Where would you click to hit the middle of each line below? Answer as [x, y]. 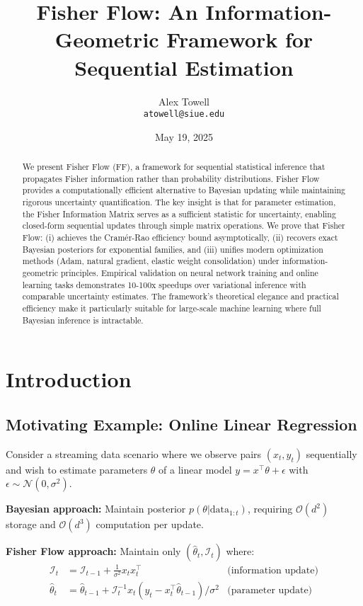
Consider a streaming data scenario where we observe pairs [134, 453]
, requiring [270, 509]
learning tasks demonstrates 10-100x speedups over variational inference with [164, 284]
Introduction [69, 379]
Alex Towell [184, 101]
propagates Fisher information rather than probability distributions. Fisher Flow [171, 178]
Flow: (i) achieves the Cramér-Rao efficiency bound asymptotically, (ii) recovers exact [180, 238]
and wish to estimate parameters [77, 469]
